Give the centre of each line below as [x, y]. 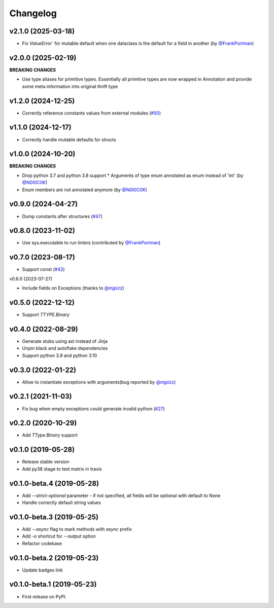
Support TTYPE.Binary [46, 315]
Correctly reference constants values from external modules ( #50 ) [92, 113]
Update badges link [42, 570]
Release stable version [46, 462]
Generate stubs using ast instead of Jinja [65, 341]
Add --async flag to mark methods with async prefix [77, 529]
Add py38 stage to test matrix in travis [62, 469]
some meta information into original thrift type [70, 86]
